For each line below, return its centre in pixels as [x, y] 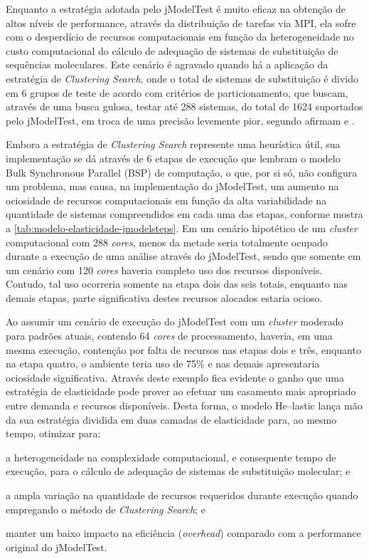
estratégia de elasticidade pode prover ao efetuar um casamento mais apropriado [181, 391]
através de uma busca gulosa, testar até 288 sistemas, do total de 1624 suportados [184, 106]
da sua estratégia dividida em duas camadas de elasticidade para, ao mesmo [171, 419]
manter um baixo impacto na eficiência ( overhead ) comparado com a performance [183, 533]
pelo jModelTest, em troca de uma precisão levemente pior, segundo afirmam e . [180, 120]
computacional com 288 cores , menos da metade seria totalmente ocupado [167, 242]
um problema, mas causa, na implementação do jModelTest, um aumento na [172, 186]
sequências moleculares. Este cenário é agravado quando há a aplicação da [167, 64]
